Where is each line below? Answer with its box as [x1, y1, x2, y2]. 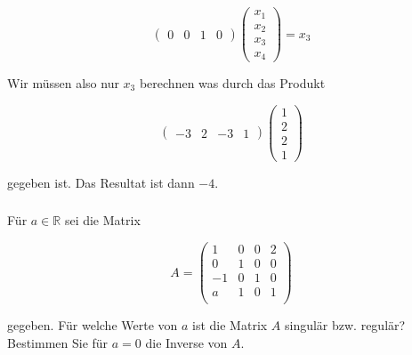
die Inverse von [145, 333, 228, 351]
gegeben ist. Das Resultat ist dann [7, 173, 195, 191]
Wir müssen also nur [7, 74, 119, 92]
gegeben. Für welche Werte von [7, 316, 178, 335]
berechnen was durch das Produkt [139, 74, 326, 92]
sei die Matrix [64, 211, 141, 230]
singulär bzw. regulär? [284, 316, 406, 335]
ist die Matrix [192, 316, 268, 335]
